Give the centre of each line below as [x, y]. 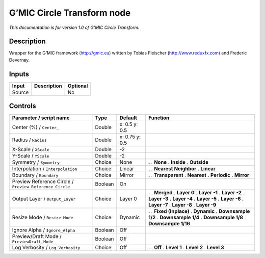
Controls [23, 106]
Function [159, 118]
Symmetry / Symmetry [36, 162]
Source [20, 92]
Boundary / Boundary [35, 175]
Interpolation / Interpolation [45, 169]
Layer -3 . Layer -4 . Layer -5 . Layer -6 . [196, 199]
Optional [78, 86]
